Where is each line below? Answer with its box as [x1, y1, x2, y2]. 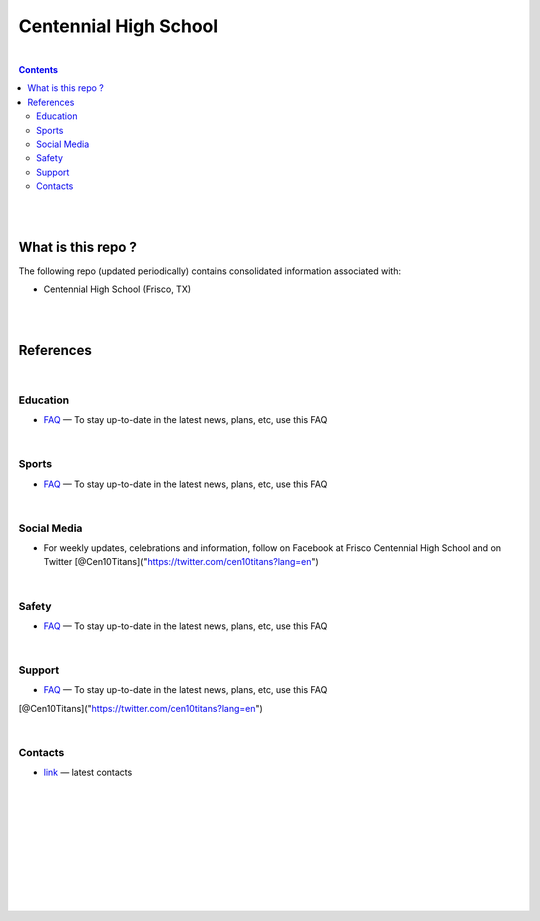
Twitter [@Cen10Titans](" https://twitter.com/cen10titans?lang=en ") [43, 556, 319, 568]
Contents [18, 63, 59, 75]
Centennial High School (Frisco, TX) [43, 283, 192, 295]
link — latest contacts [43, 766, 133, 779]
